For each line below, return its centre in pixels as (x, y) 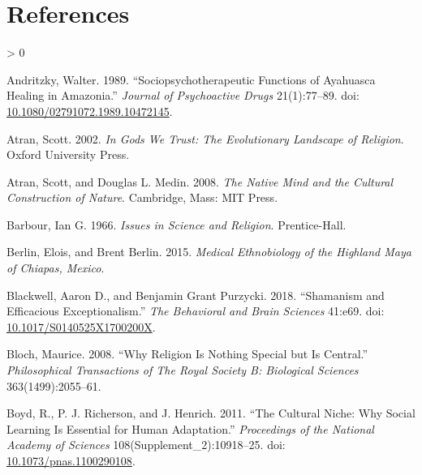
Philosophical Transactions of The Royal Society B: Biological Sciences (183, 370)
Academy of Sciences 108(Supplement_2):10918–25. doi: (146, 445)
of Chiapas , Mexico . (56, 268)
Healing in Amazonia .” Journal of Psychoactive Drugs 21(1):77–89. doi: (183, 95)
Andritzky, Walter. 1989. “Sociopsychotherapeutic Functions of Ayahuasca (191, 79)
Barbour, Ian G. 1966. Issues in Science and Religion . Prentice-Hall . (177, 224)
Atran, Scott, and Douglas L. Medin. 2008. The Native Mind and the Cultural (200, 181)
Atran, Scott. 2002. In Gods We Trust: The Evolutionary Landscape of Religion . (205, 138)
